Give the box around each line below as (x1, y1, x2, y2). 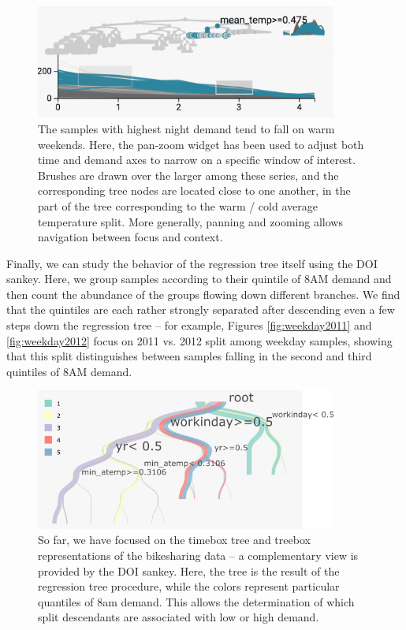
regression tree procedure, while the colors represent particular (38, 578, 340, 595)
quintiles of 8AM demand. (6, 363, 132, 379)
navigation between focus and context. (38, 229, 223, 245)
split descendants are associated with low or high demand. (38, 609, 319, 625)
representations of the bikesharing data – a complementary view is (38, 547, 359, 564)
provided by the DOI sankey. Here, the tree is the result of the (38, 562, 340, 579)
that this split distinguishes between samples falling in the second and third (6, 348, 372, 364)
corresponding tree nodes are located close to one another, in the (38, 182, 351, 199)
